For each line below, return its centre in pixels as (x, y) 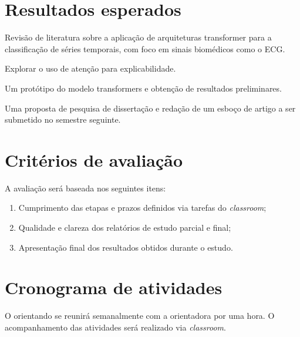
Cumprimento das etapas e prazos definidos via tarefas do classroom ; (142, 208)
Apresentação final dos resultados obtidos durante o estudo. (126, 247)
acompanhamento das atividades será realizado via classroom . (115, 327)
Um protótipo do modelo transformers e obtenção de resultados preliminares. (143, 88)
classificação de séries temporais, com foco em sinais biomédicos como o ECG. (145, 48)
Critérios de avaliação (94, 159)
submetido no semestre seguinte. (63, 119)
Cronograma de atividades (114, 287)
